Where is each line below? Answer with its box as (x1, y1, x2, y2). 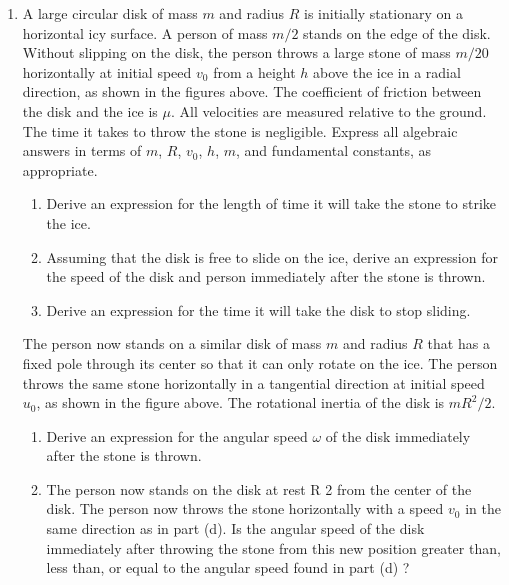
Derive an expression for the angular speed (46, 425, 308, 446)
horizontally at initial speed (22, 61, 192, 82)
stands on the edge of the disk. (303, 22, 491, 43)
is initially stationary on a (304, 3, 463, 23)
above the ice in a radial (313, 61, 461, 82)
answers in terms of (22, 140, 142, 161)
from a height (213, 61, 296, 82)
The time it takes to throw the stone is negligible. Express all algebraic (22, 120, 458, 141)
